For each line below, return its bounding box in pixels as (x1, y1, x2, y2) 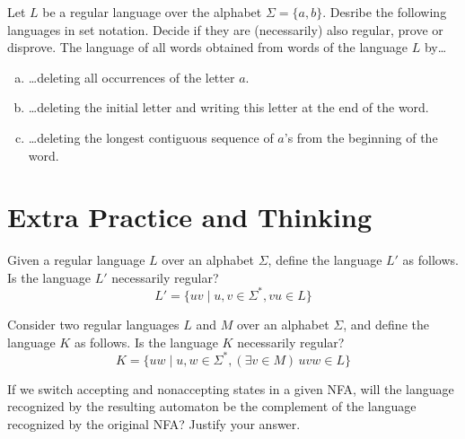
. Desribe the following (322, 3, 447, 21)
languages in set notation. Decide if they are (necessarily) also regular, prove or (7, 20, 443, 39)
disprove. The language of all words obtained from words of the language (7, 38, 408, 57)
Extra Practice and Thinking (7, 198, 373, 235)
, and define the (343, 314, 429, 333)
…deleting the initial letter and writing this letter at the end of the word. (28, 98, 429, 117)
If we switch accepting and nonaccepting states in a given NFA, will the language (7, 379, 454, 398)
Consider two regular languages (7, 314, 180, 333)
